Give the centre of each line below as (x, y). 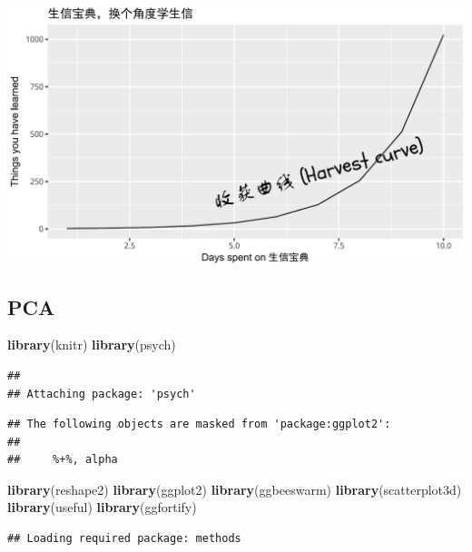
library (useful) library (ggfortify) (102, 507)
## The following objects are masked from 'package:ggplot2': (199, 424)
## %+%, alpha (63, 460)
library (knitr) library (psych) (92, 345)
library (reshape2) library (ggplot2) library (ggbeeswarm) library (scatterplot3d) (235, 489)
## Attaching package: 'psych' (102, 394)
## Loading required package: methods (124, 539)
